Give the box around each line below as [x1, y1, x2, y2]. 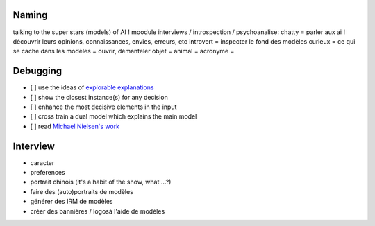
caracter [30, 158, 55, 166]
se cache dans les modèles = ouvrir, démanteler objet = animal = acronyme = [12, 47, 235, 55]
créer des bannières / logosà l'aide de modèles [30, 207, 165, 215]
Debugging [12, 65, 62, 77]
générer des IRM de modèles [30, 198, 114, 206]
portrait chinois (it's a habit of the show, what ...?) [30, 177, 172, 186]
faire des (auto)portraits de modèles [30, 187, 133, 195]
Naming [12, 9, 48, 21]
